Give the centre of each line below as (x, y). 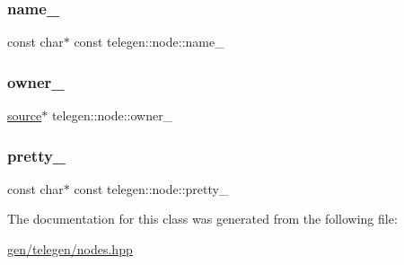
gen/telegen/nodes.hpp (70, 249)
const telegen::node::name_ (149, 42)
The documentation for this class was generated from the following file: (202, 219)
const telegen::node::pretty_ (151, 188)
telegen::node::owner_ (112, 115)
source (25, 115)
